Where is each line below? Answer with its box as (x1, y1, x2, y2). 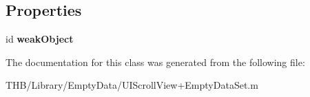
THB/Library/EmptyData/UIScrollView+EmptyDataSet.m (6, 78, 258, 92)
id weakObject (6, 32, 74, 46)
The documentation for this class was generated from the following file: (6, 54, 305, 69)
